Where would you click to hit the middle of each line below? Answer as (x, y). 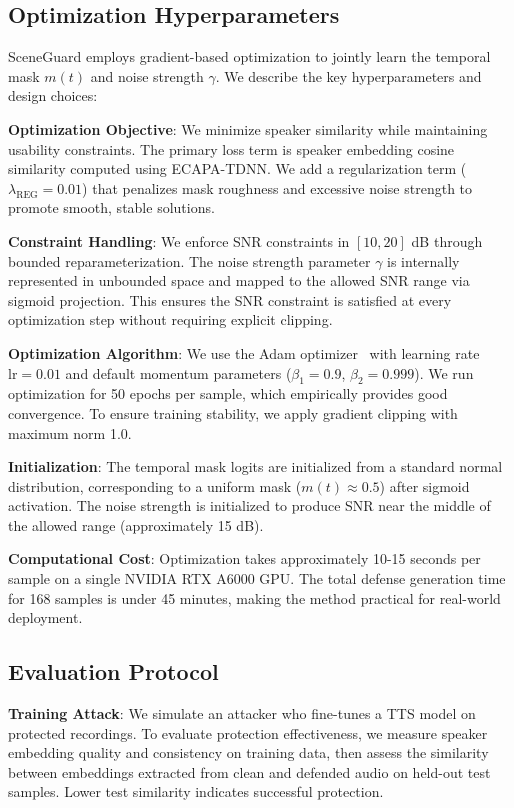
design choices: (53, 95)
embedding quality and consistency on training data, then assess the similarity (248, 752)
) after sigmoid (424, 485)
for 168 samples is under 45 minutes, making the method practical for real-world (254, 597)
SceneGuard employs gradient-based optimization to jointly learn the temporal (249, 56)
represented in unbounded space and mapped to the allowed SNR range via (239, 280)
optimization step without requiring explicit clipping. (170, 319)
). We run (444, 372)
